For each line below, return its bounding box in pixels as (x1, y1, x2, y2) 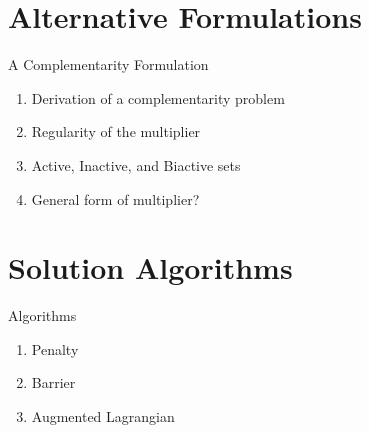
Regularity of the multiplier (31, 121, 201, 142)
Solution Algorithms (8, 247, 293, 288)
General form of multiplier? (31, 188, 200, 209)
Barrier (31, 372, 76, 393)
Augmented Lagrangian (31, 406, 175, 426)
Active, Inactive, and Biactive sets (31, 154, 241, 175)
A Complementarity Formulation (8, 54, 209, 75)
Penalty (31, 338, 79, 359)
